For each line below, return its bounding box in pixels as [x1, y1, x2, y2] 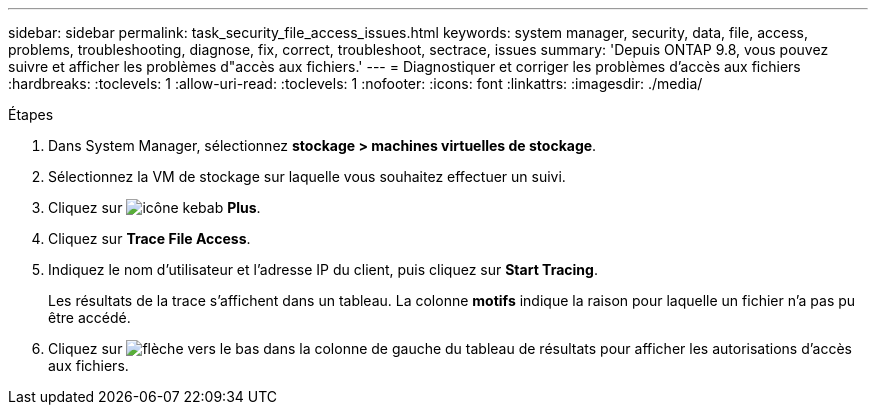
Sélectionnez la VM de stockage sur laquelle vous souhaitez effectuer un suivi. [48, 168, 566, 185]
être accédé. [48, 309, 131, 326]
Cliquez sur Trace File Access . [48, 230, 251, 247]
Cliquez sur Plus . [48, 199, 261, 216]
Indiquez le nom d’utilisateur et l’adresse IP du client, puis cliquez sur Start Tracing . [48, 261, 598, 278]
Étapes [8, 106, 54, 123]
